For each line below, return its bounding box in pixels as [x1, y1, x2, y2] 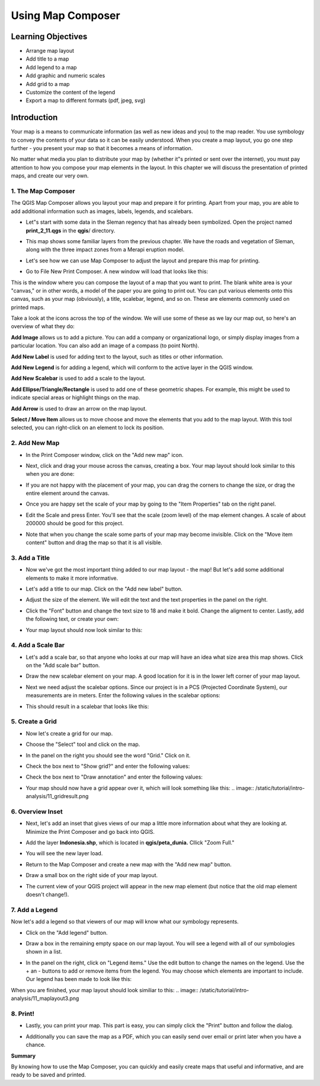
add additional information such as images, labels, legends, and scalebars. [11, 208, 193, 215]
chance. [25, 1041, 46, 1049]
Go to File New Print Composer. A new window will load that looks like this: [25, 268, 209, 275]
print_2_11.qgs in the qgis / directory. [25, 227, 116, 234]
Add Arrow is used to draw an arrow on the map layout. [11, 405, 148, 412]
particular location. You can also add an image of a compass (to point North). [11, 342, 200, 350]
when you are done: [25, 471, 75, 478]
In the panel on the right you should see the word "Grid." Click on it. [25, 751, 191, 759]
